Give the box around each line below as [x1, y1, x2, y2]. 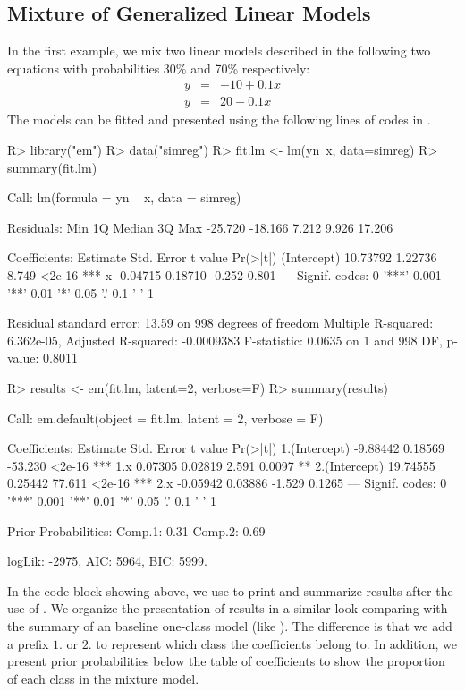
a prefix [7, 634, 49, 653]
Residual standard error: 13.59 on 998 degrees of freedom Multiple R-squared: [7, 313, 434, 332]
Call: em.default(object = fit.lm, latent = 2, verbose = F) [7, 408, 324, 427]
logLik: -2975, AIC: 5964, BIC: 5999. [7, 551, 207, 570]
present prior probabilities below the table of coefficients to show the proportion [7, 652, 445, 670]
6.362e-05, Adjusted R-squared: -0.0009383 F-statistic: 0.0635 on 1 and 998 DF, [7, 330, 443, 349]
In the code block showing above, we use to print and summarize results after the [7, 581, 453, 600]
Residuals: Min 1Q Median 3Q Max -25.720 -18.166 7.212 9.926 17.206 [7, 218, 393, 236]
